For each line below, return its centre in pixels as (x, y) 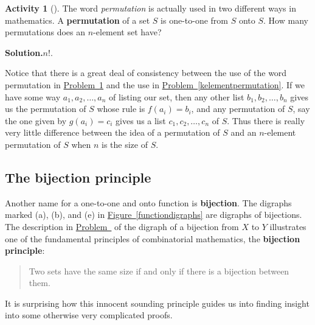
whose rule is (121, 109)
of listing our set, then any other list (177, 96)
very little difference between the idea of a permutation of (112, 132)
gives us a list (141, 120)
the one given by (36, 120)
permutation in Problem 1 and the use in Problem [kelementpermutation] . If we (155, 84)
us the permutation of (46, 109)
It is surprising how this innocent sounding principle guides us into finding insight (157, 303)
